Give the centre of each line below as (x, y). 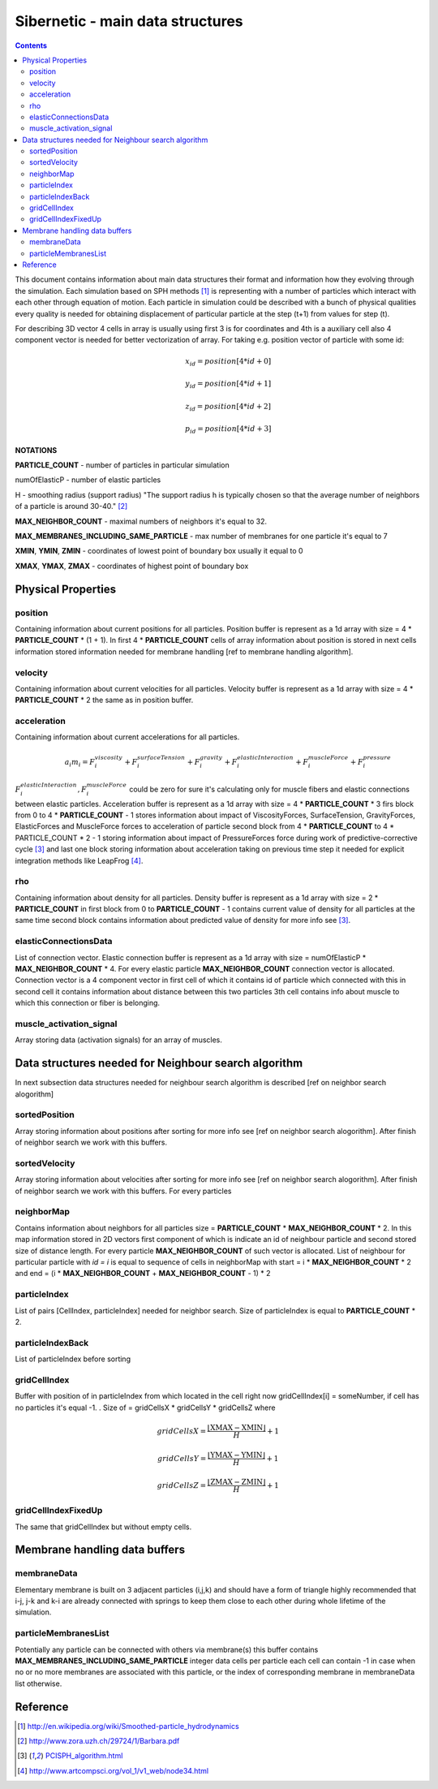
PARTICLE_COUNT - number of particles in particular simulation (122, 465)
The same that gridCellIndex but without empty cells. (103, 1527)
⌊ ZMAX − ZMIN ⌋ (236, 1482)
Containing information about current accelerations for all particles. (127, 737)
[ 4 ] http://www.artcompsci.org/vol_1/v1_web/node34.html (113, 1770)
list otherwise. (39, 1683)
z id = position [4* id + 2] (228, 407)
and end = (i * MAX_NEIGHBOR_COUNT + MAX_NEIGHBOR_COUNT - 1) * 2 (143, 1274)
